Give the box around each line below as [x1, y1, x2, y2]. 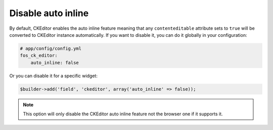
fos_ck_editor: [20, 53, 58, 58]
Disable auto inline [9, 8, 89, 19]
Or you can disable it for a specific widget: [9, 73, 98, 79]
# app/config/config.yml [20, 45, 82, 51]
